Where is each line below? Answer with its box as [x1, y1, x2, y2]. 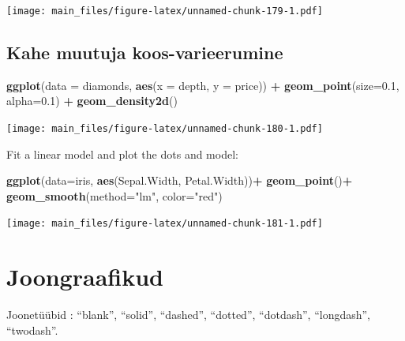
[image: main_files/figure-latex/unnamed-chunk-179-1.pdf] [6, 6, 323, 17]
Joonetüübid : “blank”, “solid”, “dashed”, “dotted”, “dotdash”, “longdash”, [6, 306, 371, 323]
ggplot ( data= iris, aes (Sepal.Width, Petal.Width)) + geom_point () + [6, 172, 353, 189]
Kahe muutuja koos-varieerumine [6, 40, 283, 65]
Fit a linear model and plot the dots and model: [6, 145, 238, 162]
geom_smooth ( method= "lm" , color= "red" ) [6, 187, 223, 204]
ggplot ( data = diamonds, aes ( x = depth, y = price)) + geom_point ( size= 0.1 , [6, 77, 399, 93]
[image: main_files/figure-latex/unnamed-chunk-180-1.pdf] [6, 123, 323, 135]
